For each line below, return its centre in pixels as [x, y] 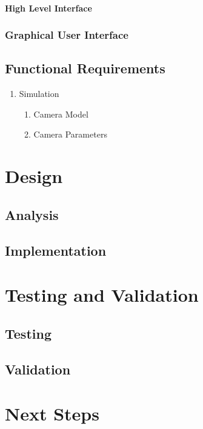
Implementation [56, 250]
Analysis [32, 214]
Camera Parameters [70, 134]
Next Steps [52, 414]
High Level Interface [48, 8]
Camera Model [61, 114]
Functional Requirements [85, 68]
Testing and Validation [102, 295]
